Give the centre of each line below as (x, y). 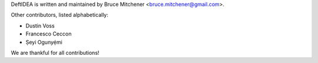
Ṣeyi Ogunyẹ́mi (44, 42)
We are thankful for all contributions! (55, 52)
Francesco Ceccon (49, 34)
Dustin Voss (40, 26)
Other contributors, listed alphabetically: (59, 15)
